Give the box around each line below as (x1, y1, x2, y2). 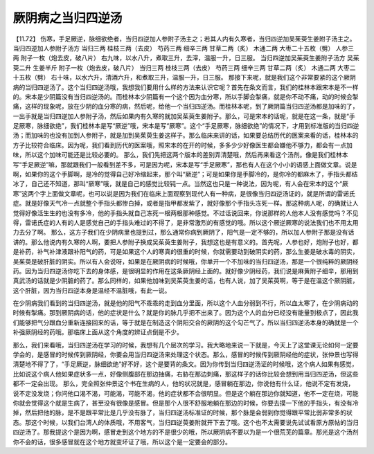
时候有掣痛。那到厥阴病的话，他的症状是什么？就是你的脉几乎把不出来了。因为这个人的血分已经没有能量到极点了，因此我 (12, 309, 359, 317)
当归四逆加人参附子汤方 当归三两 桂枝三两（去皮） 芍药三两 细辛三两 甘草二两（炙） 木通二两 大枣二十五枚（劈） (12, 44, 335, 52)
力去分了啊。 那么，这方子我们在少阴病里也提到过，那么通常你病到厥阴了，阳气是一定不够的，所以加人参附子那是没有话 (12, 228, 355, 237)
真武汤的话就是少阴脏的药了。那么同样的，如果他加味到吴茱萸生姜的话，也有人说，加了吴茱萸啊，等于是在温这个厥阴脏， (12, 277, 359, 285)
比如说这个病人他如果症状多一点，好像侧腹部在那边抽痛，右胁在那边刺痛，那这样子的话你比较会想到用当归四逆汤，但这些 (12, 370, 359, 378)
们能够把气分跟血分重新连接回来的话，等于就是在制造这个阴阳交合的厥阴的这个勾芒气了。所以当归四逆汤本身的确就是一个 (12, 318, 359, 327)
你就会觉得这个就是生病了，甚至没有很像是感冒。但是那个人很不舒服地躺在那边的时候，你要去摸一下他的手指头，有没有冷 (12, 399, 359, 407)
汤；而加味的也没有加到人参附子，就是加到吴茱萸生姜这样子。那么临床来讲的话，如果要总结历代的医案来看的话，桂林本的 (12, 131, 359, 140)
